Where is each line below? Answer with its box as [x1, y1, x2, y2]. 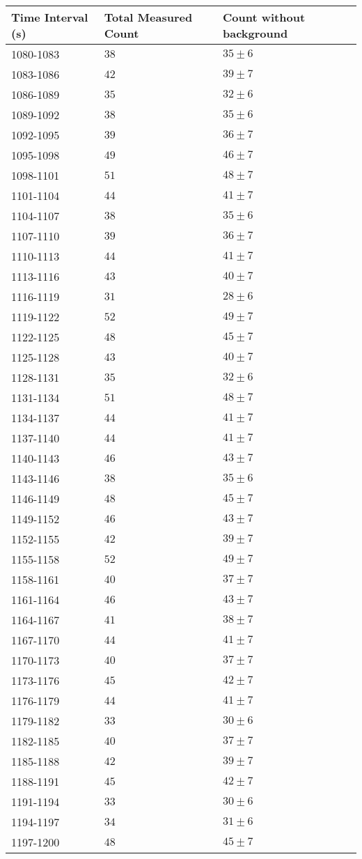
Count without [223, 9, 306, 25]
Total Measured [104, 9, 193, 25]
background [223, 25, 288, 41]
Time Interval [11, 9, 88, 25]
